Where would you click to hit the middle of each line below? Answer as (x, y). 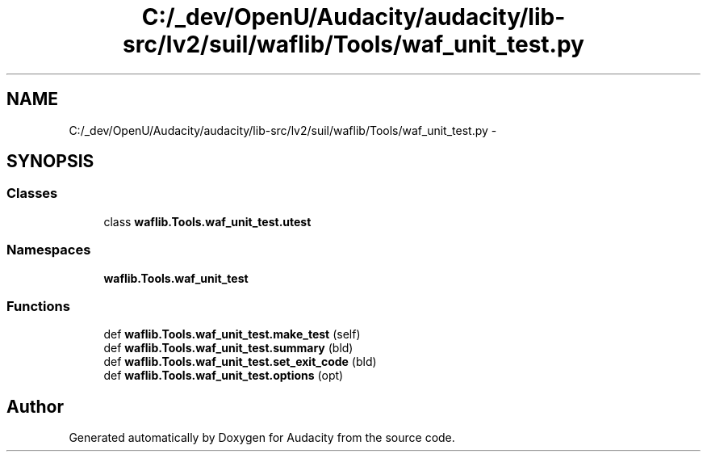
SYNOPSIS (50, 162)
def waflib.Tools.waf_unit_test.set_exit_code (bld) (240, 362)
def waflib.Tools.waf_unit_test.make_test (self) (232, 334)
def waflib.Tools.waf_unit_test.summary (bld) (228, 348)
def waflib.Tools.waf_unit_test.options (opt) (224, 376)
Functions (38, 306)
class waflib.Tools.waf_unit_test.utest (207, 221)
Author (35, 406)
